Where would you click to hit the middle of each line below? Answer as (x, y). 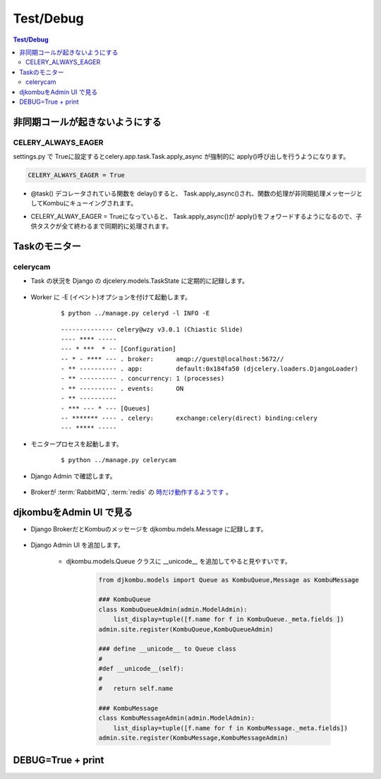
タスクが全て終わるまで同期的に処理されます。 (104, 227)
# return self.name (136, 688)
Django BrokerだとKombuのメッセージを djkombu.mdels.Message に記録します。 (149, 529)
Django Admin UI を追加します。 (78, 545)
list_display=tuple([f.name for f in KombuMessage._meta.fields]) (231, 728)
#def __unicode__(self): (141, 669)
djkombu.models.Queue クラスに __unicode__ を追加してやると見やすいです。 (179, 561)
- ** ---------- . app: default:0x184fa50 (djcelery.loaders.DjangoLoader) (210, 369)
